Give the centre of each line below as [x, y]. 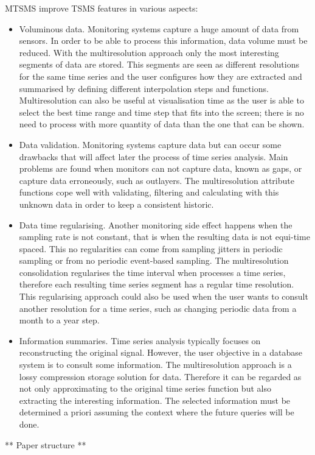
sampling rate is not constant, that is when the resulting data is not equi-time [164, 237]
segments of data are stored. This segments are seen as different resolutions [159, 64]
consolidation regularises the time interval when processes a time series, [152, 272]
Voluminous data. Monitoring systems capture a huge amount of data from [159, 28]
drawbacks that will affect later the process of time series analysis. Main [154, 156]
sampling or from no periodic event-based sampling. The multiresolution [154, 260]
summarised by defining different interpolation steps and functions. [144, 88]
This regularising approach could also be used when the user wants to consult [164, 296]
